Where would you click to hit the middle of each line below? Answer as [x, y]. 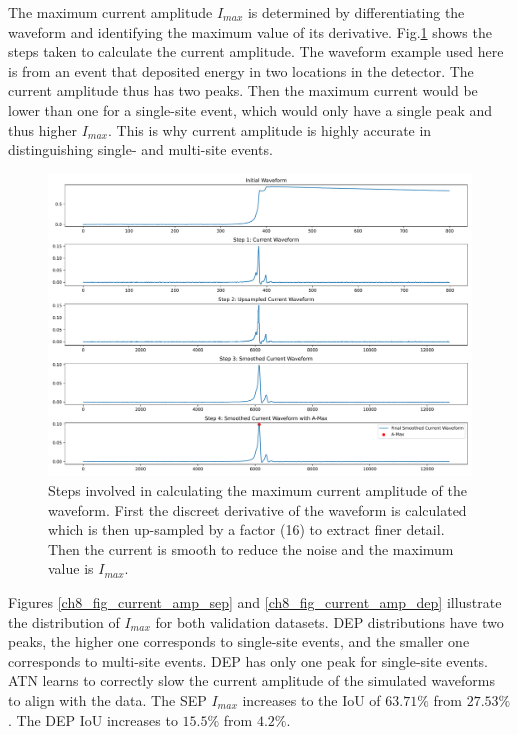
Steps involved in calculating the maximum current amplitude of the [258, 490]
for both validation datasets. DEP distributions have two [329, 621]
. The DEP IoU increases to [93, 719]
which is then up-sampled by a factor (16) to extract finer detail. [246, 529]
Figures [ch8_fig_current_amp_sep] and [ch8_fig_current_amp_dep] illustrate [255, 601]
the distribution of [64, 621]
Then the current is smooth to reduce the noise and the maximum [251, 548]
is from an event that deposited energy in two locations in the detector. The [241, 70]
